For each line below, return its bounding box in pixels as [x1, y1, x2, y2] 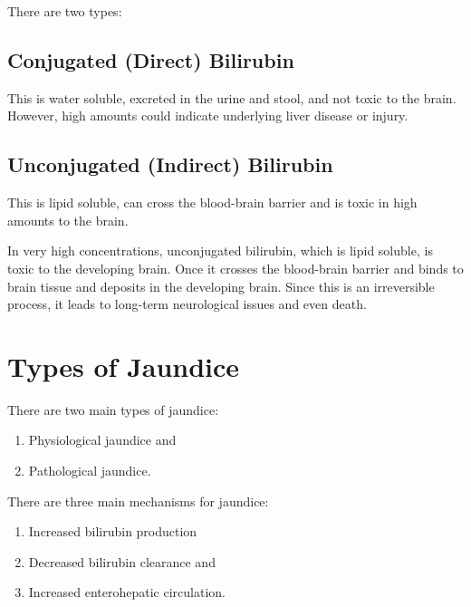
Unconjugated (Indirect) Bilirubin [7, 150, 333, 178]
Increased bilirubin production [28, 522, 197, 541]
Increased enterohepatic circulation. [28, 583, 226, 602]
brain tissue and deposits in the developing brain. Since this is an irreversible [7, 276, 435, 295]
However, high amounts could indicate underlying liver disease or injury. [7, 106, 409, 125]
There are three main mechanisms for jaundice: [7, 491, 269, 510]
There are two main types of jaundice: [7, 400, 219, 419]
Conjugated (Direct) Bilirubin [7, 45, 294, 73]
